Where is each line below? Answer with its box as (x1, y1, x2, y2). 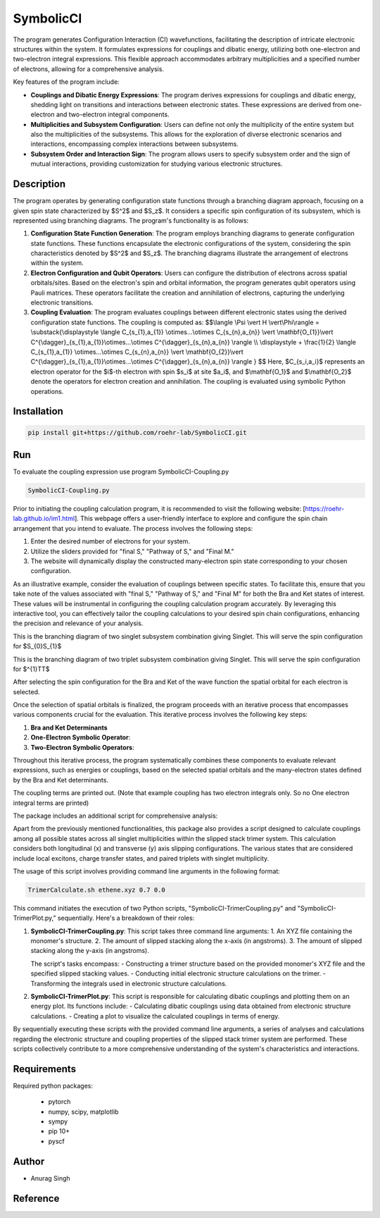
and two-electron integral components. (56, 110, 170, 119)
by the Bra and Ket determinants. (13, 775, 109, 784)
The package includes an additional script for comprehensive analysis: (13, 811, 218, 820)
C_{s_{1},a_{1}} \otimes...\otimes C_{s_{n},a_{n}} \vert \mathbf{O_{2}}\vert (30, 347, 244, 356)
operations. (30, 387, 64, 395)
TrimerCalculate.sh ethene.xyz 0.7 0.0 (27, 885, 165, 894)
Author (13, 1155, 45, 1167)
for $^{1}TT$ (13, 665, 50, 673)
